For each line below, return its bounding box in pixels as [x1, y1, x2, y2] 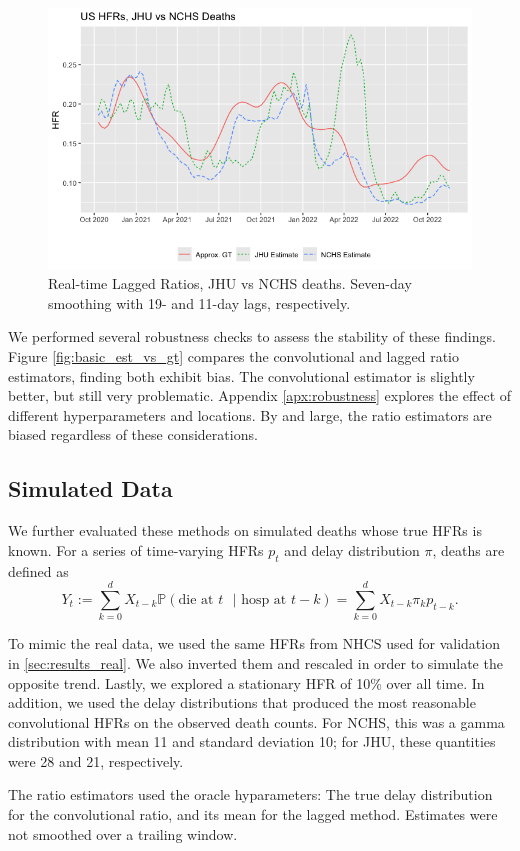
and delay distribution [284, 539, 420, 560]
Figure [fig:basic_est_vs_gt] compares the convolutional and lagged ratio [8, 346, 459, 367]
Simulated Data [8, 473, 173, 504]
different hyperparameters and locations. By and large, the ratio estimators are [8, 404, 492, 425]
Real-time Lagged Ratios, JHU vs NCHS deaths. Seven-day [48, 273, 412, 294]
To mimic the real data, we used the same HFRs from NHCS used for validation [8, 633, 500, 654]
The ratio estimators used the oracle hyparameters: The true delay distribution [8, 784, 493, 805]
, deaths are [432, 539, 505, 560]
